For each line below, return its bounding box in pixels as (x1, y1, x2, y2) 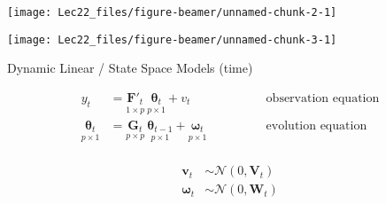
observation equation (266, 91, 380, 105)
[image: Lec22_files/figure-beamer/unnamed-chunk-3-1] (7, 33, 337, 46)
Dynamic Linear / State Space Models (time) (7, 59, 253, 77)
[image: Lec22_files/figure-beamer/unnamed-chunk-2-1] (7, 6, 337, 19)
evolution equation (266, 119, 367, 132)
